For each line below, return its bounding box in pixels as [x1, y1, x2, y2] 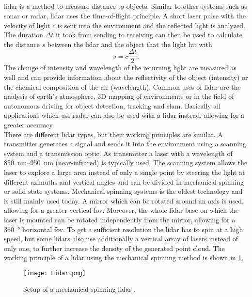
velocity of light [4, 20, 50, 30]
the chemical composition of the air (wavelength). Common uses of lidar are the [4, 81, 241, 92]
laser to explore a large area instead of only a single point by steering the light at [4, 167, 245, 177]
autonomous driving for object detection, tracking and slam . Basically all [4, 100, 221, 110]
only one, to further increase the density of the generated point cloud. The [4, 243, 225, 253]
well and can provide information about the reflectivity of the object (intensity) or [4, 72, 248, 82]
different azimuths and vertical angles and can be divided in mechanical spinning [4, 176, 244, 187]
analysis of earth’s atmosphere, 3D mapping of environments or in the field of [4, 91, 234, 101]
